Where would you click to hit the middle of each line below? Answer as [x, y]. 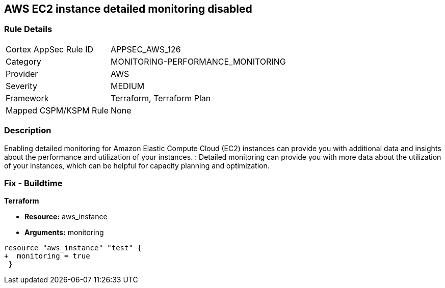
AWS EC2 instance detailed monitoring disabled [128, 9]
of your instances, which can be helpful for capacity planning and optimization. [137, 165]
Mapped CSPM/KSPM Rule [57, 110]
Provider [22, 74]
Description [28, 131]
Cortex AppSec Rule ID [50, 49]
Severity [21, 86]
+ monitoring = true [47, 256]
